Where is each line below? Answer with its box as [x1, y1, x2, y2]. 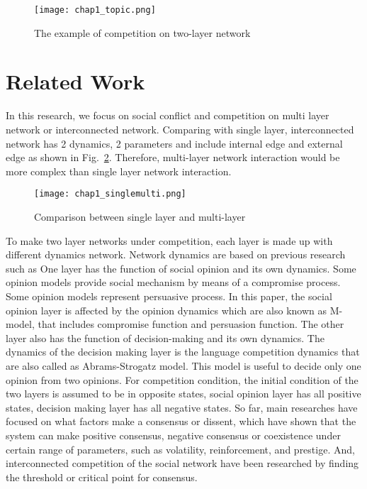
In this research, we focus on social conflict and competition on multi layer [6, 108, 329, 123]
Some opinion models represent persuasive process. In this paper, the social [6, 288, 332, 303]
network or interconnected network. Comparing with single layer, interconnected [6, 121, 354, 136]
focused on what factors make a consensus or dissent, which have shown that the [6, 414, 356, 429]
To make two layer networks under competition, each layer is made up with [6, 233, 333, 248]
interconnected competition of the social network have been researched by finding [6, 456, 359, 471]
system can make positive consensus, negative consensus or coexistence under [6, 427, 341, 442]
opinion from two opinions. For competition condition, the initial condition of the [6, 372, 358, 387]
